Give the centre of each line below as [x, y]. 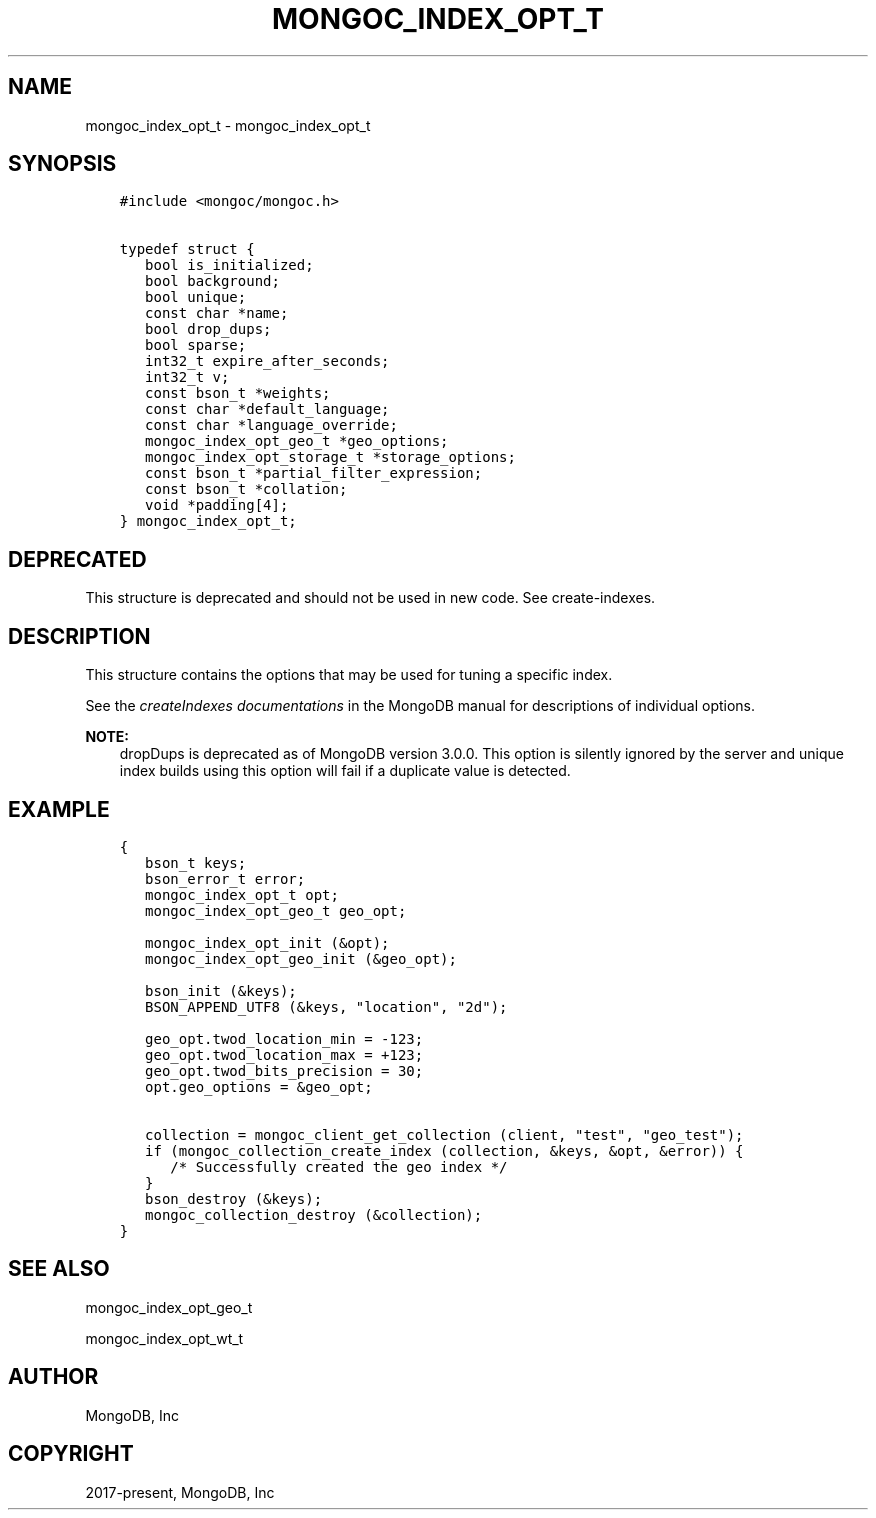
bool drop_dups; [208, 329]
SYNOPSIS [62, 164]
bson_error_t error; [225, 878]
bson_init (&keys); [221, 990]
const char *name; [217, 313]
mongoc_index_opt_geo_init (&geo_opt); [301, 958]
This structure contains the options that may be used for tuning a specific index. [349, 675]
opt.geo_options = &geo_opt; [259, 1086]
